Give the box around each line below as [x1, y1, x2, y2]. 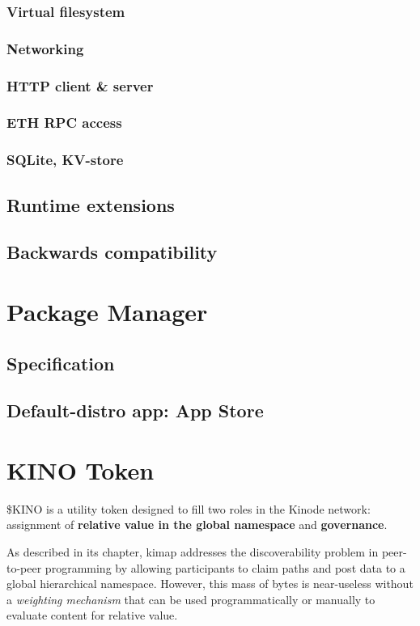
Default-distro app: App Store [6, 398, 264, 423]
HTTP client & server [6, 75, 154, 95]
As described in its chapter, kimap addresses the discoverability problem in [6, 544, 379, 560]
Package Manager [6, 294, 208, 328]
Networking [6, 38, 84, 58]
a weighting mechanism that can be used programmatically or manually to [6, 590, 375, 607]
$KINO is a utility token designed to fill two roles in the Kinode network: [6, 500, 371, 517]
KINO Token [6, 453, 155, 486]
